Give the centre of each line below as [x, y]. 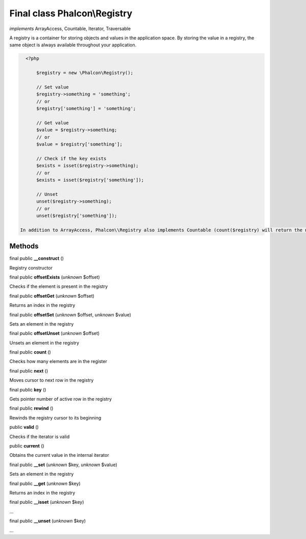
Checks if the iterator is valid [40, 436]
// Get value [53, 123]
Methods [24, 246]
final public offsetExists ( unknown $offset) [55, 277]
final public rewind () [31, 408]
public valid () [24, 427]
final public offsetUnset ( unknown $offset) [55, 333]
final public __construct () [36, 258]
